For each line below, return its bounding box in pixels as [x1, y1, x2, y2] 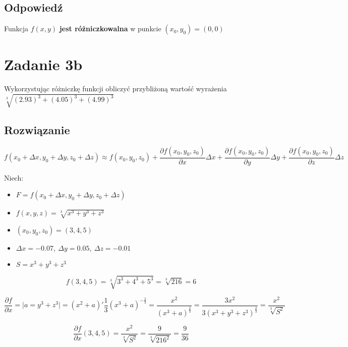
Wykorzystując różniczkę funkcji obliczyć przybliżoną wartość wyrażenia [4, 83, 227, 94]
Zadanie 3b [4, 54, 83, 75]
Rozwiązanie [4, 122, 70, 137]
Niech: [4, 172, 24, 183]
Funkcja [4, 23, 29, 34]
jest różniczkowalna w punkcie [59, 23, 161, 34]
